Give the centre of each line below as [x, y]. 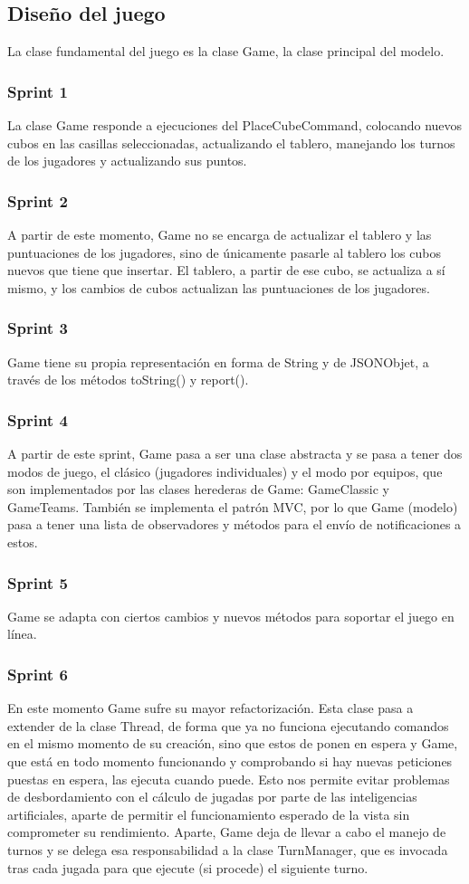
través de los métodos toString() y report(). [128, 380]
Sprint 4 [38, 419]
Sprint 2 [38, 200]
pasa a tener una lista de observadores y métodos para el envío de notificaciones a [234, 524]
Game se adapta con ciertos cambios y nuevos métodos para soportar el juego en [231, 616]
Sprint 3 [38, 328]
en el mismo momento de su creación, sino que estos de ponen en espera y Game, [233, 743]
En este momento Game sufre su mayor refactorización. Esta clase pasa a [211, 708]
